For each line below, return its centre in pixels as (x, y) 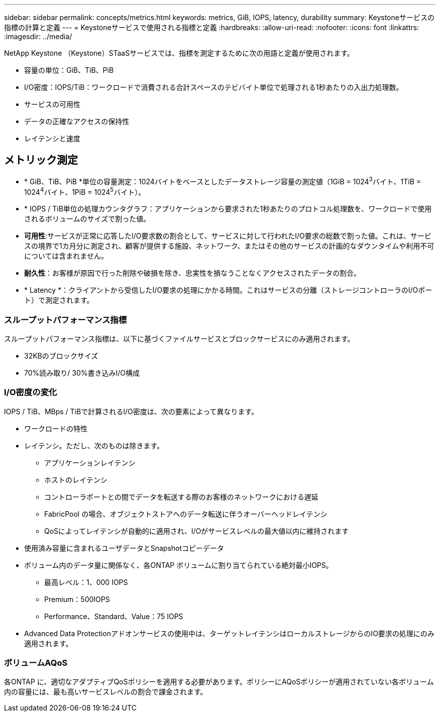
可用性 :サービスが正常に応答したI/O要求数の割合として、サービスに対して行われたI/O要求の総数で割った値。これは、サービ (228, 236)
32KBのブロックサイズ (61, 355)
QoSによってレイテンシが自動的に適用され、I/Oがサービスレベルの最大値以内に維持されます (197, 531)
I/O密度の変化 (31, 392)
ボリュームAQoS (36, 663)
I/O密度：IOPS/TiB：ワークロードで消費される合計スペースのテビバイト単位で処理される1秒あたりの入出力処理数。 (214, 87)
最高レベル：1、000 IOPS (86, 582)
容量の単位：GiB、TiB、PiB (69, 70)
